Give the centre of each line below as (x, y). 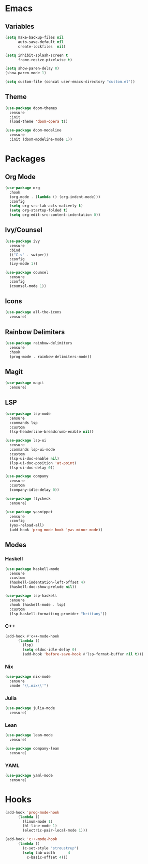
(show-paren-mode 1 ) (26, 73)
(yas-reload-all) (27, 525)
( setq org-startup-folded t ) (39, 211)
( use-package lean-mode (29, 735)
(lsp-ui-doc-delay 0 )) (32, 468)
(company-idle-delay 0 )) (34, 490)
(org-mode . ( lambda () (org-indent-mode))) (55, 197)
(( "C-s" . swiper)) (29, 255)
